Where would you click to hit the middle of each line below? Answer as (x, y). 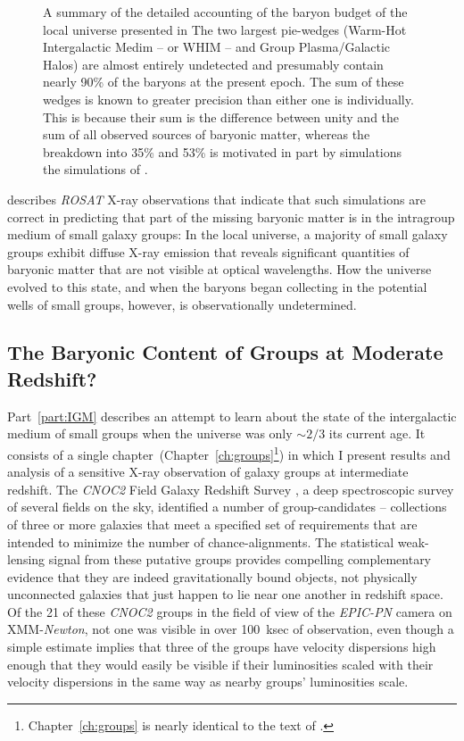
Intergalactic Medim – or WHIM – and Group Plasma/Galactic (217, 47)
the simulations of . (95, 169)
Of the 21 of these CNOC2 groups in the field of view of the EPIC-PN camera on (230, 611)
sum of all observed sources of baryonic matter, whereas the (207, 134)
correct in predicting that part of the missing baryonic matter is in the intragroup (231, 216)
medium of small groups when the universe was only (150, 433)
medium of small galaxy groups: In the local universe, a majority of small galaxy (228, 234)
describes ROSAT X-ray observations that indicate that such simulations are (216, 199)
